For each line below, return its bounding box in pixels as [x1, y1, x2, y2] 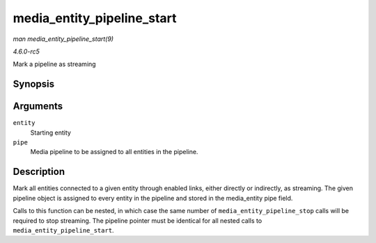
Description [13, 166, 65, 178]
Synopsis [13, 78, 55, 90]
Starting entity [30, 128, 71, 137]
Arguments [13, 101, 63, 112]
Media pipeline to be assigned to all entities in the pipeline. [30, 148, 198, 156]
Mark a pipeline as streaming [13, 60, 97, 69]
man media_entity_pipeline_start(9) [13, 35, 114, 43]
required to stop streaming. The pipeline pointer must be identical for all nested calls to [13, 216, 263, 225]
